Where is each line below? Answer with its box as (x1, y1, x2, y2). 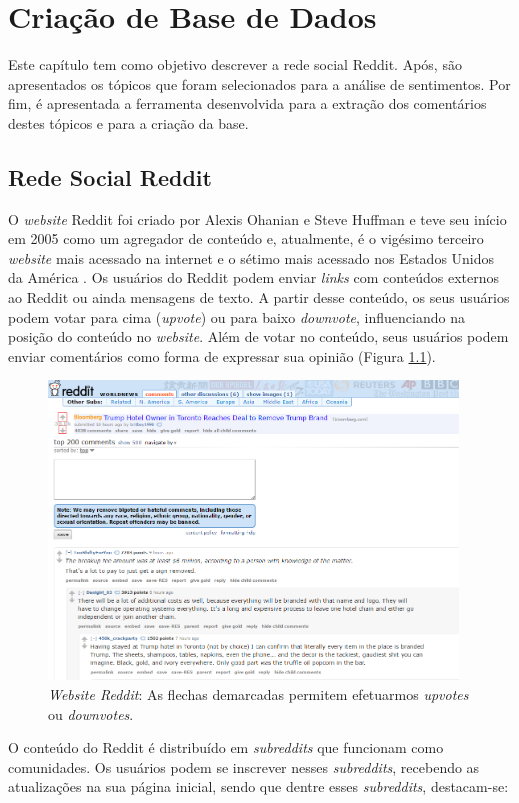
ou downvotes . (48, 703, 134, 724)
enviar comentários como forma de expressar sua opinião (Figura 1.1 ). (8, 345, 436, 366)
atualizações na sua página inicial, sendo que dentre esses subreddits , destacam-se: (8, 776, 509, 797)
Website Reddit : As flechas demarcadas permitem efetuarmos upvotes (48, 684, 469, 705)
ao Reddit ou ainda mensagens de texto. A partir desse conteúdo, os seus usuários (8, 287, 510, 308)
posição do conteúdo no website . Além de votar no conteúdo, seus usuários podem (8, 326, 509, 347)
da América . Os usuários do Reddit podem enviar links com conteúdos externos (8, 267, 500, 288)
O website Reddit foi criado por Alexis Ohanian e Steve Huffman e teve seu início (8, 208, 507, 229)
